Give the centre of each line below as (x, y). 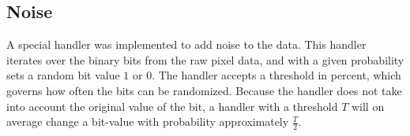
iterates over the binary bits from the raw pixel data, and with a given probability (205, 59)
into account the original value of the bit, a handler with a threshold (172, 106)
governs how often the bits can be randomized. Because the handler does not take (204, 90)
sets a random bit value (63, 75)
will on (368, 106)
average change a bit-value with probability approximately (148, 121)
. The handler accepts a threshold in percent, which (276, 75)
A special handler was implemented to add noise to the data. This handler (186, 44)
